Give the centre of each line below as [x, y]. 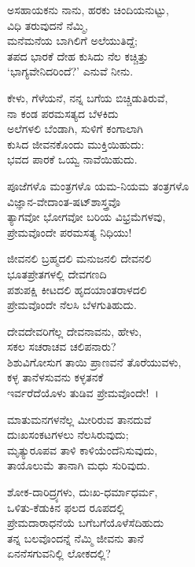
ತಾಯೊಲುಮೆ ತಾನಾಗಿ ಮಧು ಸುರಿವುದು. [79, 465]
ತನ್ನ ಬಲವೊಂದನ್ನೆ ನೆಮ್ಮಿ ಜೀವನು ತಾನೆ [75, 538]
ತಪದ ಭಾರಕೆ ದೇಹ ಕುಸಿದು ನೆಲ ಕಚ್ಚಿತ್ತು [78, 55]
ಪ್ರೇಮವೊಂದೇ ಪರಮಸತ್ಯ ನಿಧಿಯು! [70, 232]
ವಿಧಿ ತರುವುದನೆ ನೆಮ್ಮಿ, [48, 25]
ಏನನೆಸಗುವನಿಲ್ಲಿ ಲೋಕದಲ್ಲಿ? [59, 553]
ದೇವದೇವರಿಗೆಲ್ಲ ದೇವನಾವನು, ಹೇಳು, [75, 331]
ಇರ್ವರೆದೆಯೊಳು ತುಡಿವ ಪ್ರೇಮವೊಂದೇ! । [83, 393]
